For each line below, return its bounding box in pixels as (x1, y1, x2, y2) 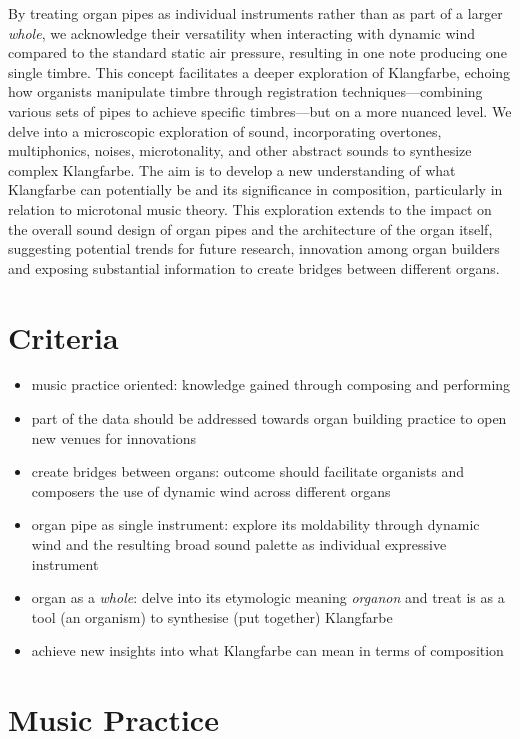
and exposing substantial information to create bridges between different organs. (8, 257, 500, 278)
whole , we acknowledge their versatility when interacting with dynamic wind (8, 22, 476, 43)
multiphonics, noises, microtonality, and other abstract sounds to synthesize (8, 140, 472, 161)
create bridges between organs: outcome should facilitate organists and (31, 461, 464, 482)
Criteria (8, 316, 119, 357)
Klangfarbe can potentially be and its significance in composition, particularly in (8, 179, 503, 200)
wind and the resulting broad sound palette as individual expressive (31, 534, 447, 554)
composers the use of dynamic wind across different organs (31, 480, 391, 501)
